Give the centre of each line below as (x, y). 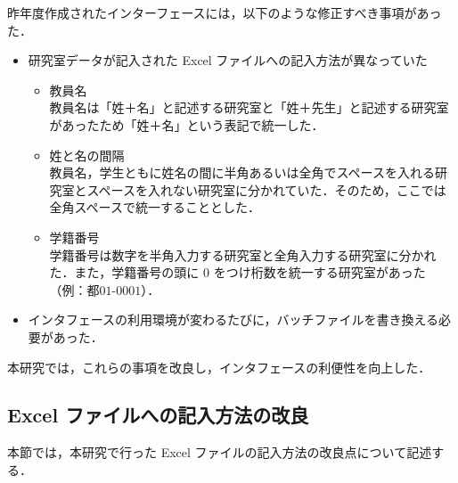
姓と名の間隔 (87, 155)
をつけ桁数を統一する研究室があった (319, 272)
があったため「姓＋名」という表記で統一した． (187, 124)
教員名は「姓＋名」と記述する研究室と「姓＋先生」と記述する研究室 (249, 107)
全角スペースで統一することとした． (155, 207)
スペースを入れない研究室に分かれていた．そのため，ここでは (266, 189)
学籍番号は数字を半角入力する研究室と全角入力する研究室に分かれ (243, 254)
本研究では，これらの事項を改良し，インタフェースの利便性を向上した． (219, 367)
